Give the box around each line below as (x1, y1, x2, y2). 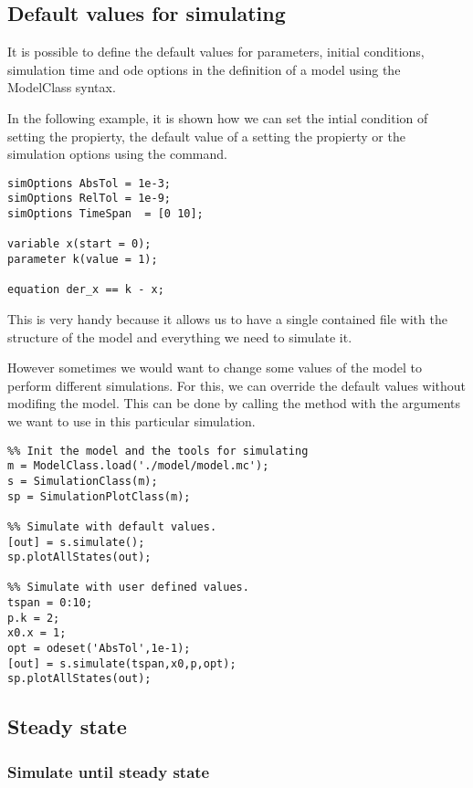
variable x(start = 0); (7, 237, 152, 251)
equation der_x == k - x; (7, 283, 164, 297)
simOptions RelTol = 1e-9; (7, 192, 171, 205)
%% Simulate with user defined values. (7, 581, 249, 594)
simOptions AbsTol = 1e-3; (7, 176, 171, 190)
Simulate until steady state (7, 760, 210, 783)
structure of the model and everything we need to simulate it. (7, 327, 352, 346)
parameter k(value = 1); (7, 253, 158, 267)
